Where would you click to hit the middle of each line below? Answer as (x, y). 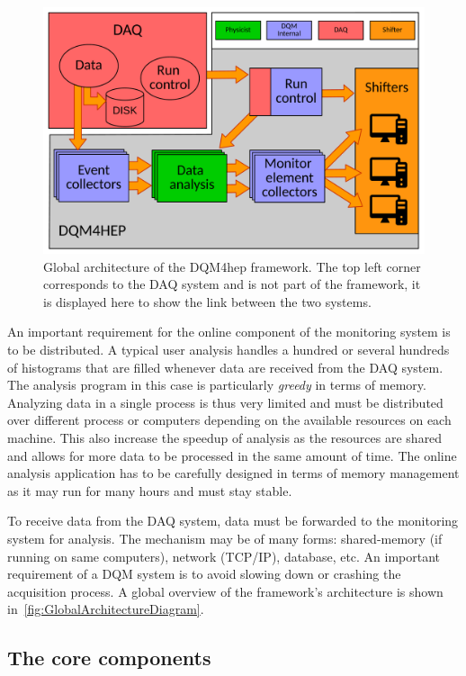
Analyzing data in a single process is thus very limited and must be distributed (225, 402)
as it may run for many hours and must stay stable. (150, 490)
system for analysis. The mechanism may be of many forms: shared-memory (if (225, 539)
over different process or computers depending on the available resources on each (229, 420)
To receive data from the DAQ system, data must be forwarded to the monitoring (233, 521)
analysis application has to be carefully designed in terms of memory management (233, 473)
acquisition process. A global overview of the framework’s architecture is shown (225, 591)
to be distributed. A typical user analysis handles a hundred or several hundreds (229, 350)
